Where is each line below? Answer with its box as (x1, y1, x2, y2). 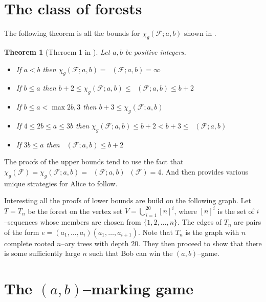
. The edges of (178, 217, 222, 227)
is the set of (217, 205, 254, 216)
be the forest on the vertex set (28, 205, 123, 216)
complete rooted (4, 238, 55, 248)
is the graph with (185, 226, 239, 237)
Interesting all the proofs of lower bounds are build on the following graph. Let (4, 195, 251, 206)
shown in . (184, 28, 216, 38)
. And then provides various (161, 166, 249, 177)
